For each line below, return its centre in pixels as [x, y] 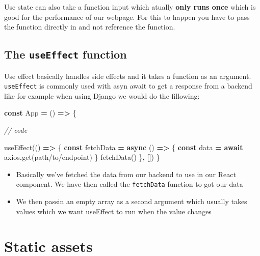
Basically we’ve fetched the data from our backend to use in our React [126, 174]
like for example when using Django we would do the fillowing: [102, 95]
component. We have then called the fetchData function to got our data [129, 184]
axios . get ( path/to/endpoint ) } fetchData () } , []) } [82, 157]
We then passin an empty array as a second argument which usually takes [132, 201]
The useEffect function [66, 54]
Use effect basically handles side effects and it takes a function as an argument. [128, 76]
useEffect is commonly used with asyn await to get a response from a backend [128, 86]
